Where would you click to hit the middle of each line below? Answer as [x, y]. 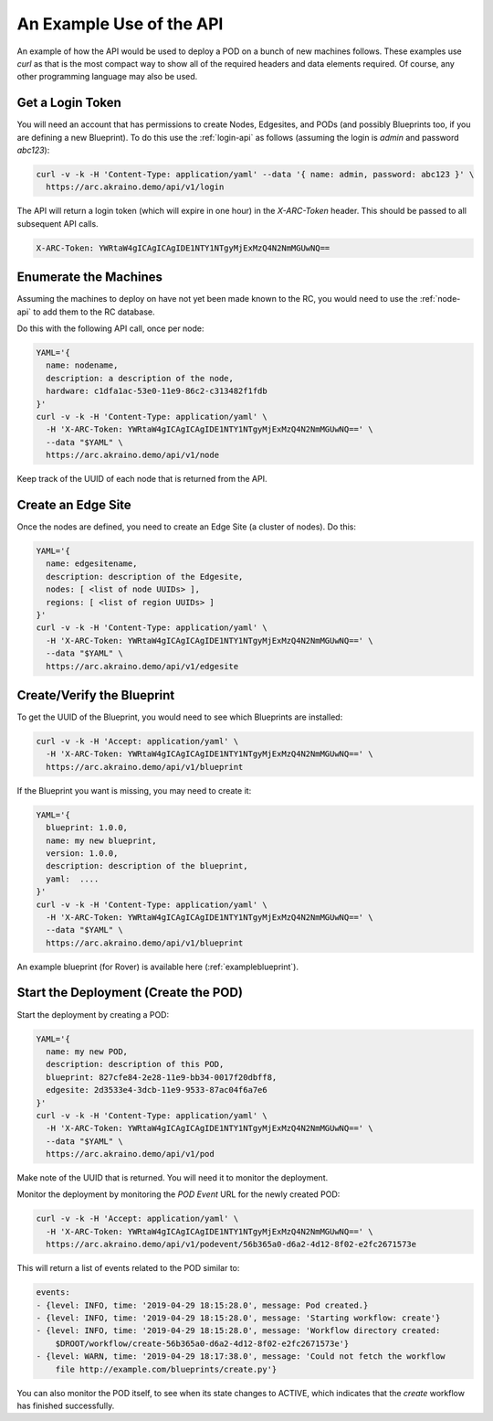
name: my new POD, [87, 1051]
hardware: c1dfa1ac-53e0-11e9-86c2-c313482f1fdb [157, 391]
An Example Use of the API [120, 24]
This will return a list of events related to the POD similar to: [128, 1268]
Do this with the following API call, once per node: [110, 328]
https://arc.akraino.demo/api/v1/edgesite [142, 666]
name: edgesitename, [92, 564]
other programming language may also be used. [107, 77]
